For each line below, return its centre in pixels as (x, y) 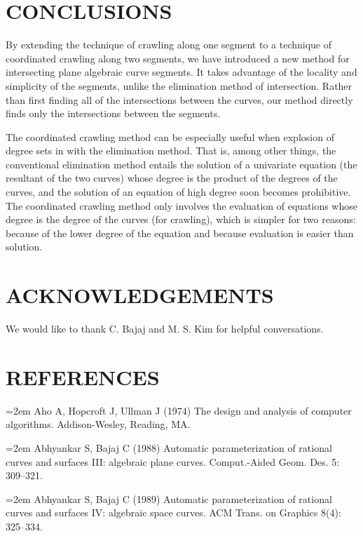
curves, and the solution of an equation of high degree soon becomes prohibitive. (178, 192)
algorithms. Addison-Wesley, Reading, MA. (98, 424)
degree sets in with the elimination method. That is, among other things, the (171, 150)
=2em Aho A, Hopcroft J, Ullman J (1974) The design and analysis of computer (179, 410)
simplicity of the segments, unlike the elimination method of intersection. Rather (179, 85)
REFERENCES (83, 376)
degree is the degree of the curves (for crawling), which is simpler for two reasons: (181, 219)
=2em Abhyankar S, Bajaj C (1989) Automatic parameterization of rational (169, 498)
